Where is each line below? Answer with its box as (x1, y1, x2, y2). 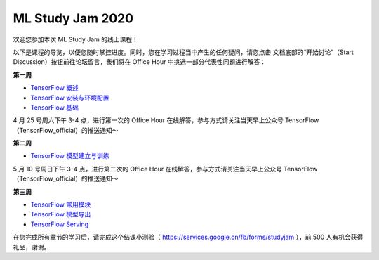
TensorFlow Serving (30, 220, 89, 228)
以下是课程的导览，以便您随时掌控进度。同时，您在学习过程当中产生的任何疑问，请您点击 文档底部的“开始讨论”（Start (13, 48, 354, 56)
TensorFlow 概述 (30, 84, 79, 92)
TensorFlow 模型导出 (30, 210, 91, 219)
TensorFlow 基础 (30, 103, 79, 112)
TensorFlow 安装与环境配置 (30, 93, 109, 102)
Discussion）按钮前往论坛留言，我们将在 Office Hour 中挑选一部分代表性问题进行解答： (13, 58, 267, 66)
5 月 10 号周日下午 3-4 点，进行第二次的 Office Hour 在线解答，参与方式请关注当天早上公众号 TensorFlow (13, 164, 318, 173)
